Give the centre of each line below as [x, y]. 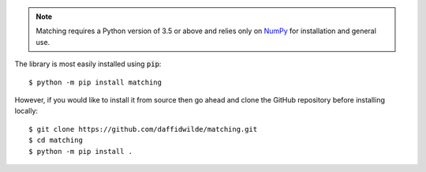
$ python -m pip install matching [95, 82]
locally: [26, 111]
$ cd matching [56, 140]
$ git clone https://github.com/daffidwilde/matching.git [143, 129]
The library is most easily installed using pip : [88, 64]
